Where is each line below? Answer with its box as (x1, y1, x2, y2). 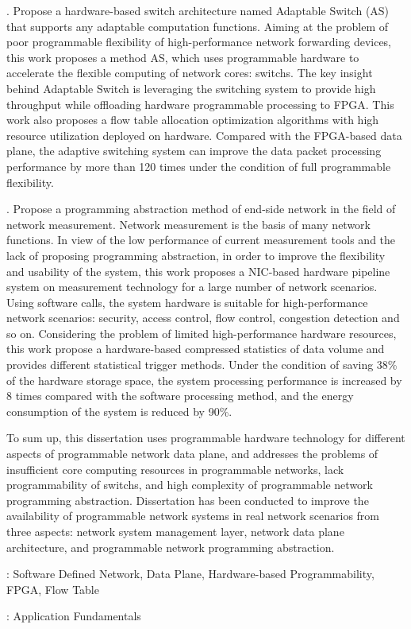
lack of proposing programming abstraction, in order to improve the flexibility (6, 247, 386, 263)
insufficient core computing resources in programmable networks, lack (6, 460, 344, 477)
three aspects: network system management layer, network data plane (6, 523, 344, 539)
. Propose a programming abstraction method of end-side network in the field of (6, 200, 396, 217)
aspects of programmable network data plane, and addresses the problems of (6, 445, 378, 462)
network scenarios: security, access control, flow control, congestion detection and (6, 309, 400, 326)
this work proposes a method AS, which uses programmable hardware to (6, 49, 359, 65)
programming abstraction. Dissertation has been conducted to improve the (6, 491, 369, 508)
